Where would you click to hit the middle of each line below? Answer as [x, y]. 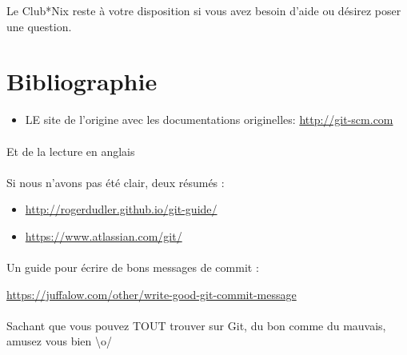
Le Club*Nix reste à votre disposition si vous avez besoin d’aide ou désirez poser [204, 10]
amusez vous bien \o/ [59, 341]
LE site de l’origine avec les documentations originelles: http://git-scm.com [209, 120]
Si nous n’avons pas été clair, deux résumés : [116, 182]
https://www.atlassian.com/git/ [104, 235]
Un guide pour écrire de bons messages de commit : [133, 267]
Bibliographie [82, 81]
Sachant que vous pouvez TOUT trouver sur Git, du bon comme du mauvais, [196, 325]
